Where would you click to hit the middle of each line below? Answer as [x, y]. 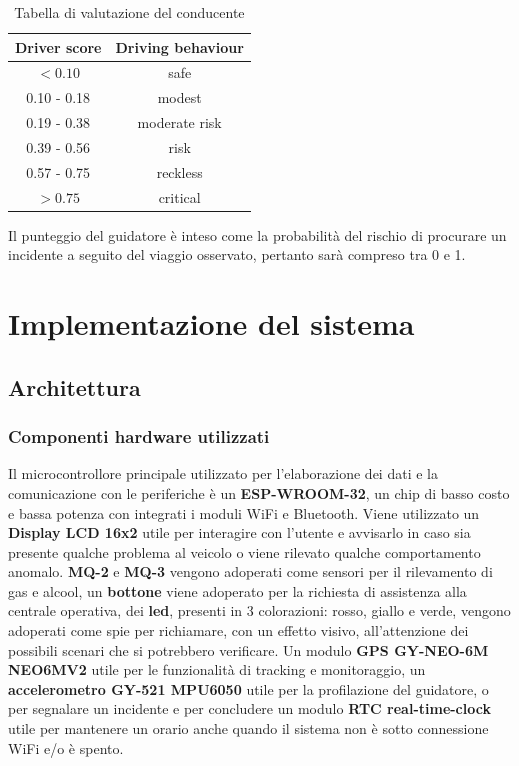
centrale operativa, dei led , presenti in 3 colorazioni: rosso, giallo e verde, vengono [259, 610]
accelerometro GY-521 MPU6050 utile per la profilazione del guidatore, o [248, 688]
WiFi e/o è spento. [66, 747]
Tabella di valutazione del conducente [129, 12]
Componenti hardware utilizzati [139, 436]
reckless [179, 171]
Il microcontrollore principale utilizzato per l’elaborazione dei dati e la [223, 473]
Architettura [74, 386]
